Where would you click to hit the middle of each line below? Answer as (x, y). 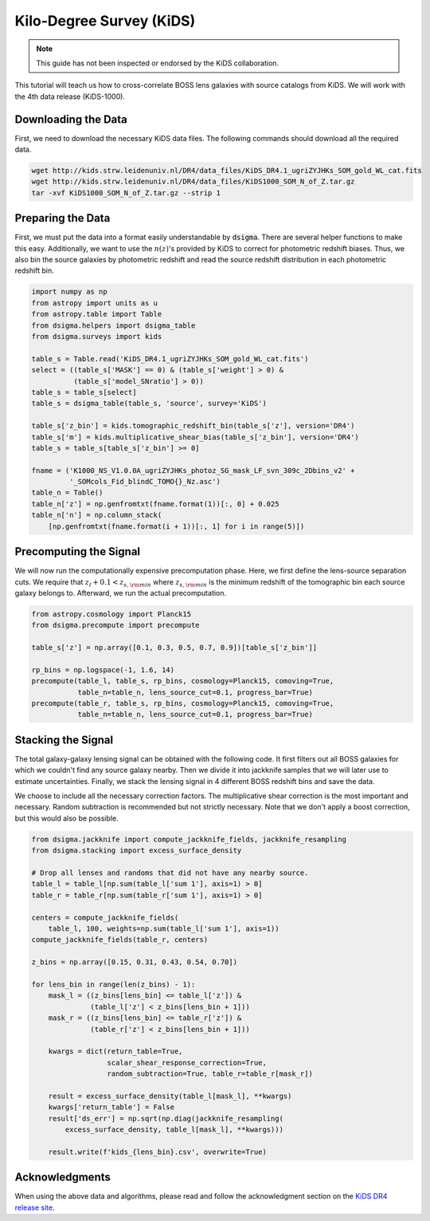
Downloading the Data (71, 119)
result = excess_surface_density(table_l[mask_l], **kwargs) (170, 1096)
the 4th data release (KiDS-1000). (70, 96)
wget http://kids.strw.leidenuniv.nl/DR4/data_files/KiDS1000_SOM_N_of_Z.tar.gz (193, 182)
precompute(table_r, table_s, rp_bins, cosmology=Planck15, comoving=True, (183, 703)
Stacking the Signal (64, 740)
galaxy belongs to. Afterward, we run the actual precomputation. (121, 593)
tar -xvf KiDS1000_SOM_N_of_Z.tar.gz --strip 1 (126, 193)
